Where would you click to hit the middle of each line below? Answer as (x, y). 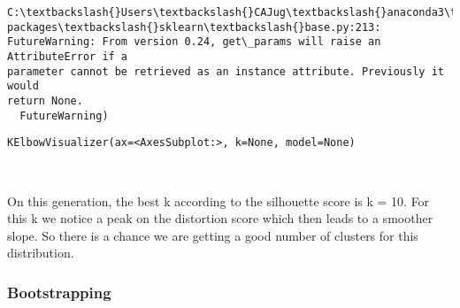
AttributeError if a (68, 56)
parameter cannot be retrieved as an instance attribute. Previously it (226, 71)
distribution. (41, 253)
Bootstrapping (59, 292)
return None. (45, 100)
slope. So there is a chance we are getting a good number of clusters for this (213, 235)
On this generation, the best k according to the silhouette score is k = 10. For (218, 200)
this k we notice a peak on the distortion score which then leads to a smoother (220, 218)
